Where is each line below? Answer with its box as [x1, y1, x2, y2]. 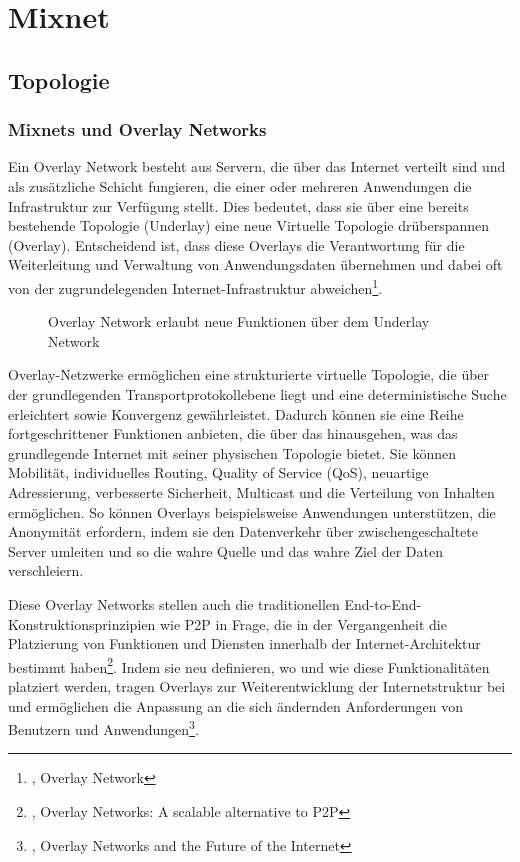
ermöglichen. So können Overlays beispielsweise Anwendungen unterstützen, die [8, 501, 496, 522]
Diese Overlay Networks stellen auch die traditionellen [8, 593, 340, 614]
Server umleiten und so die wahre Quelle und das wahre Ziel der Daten [8, 540, 443, 561]
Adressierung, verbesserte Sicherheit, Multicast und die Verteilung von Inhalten [8, 481, 495, 502]
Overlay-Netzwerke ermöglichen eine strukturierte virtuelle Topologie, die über [8, 364, 490, 385]
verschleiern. [8, 560, 84, 581]
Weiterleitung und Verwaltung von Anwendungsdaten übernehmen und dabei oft [8, 254, 503, 275]
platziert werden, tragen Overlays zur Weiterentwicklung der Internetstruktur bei [8, 675, 506, 696]
